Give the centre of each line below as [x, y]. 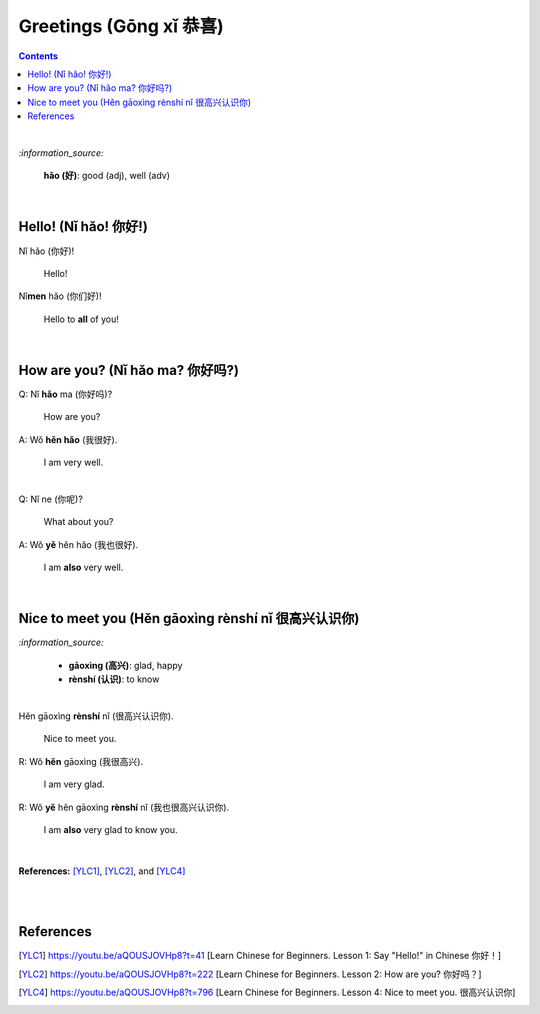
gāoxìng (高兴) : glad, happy [125, 665]
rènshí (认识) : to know [114, 679]
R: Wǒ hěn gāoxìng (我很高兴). [81, 761]
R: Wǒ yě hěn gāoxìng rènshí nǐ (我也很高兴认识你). [124, 807]
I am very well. [73, 462]
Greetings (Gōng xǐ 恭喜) [121, 26]
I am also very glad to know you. [111, 829]
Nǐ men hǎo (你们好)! [60, 296]
